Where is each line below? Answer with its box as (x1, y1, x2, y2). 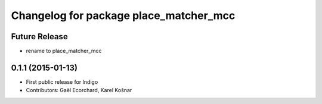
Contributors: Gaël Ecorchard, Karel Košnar (26, 87, 132, 94)
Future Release (11, 31, 68, 42)
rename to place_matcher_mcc (26, 48, 102, 55)
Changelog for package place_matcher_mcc (11, 9, 236, 22)
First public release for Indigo (26, 78, 98, 86)
